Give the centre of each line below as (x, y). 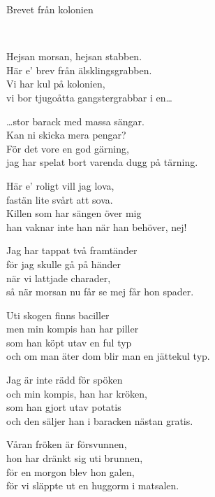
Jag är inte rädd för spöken (65, 380)
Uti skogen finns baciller (58, 315)
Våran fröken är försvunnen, (67, 444)
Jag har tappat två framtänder (72, 250)
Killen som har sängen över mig (74, 213)
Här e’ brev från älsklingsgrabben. (79, 70)
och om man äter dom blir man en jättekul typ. (108, 356)
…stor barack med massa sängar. (76, 121)
